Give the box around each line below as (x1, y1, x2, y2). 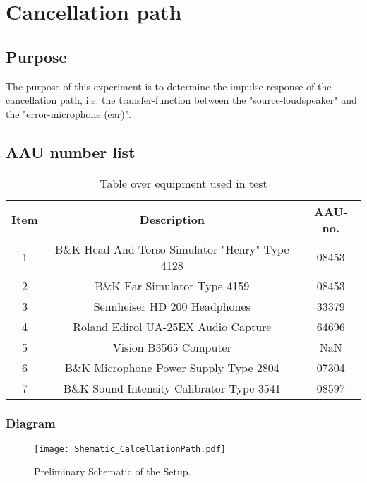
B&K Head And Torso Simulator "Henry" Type (55, 240, 289, 257)
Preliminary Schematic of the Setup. (34, 464, 191, 479)
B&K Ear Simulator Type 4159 (95, 277, 250, 294)
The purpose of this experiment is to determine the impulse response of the (6, 78, 332, 93)
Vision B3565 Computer (112, 338, 231, 355)
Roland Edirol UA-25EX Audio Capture (73, 318, 272, 335)
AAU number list (6, 141, 136, 162)
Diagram (6, 415, 56, 432)
